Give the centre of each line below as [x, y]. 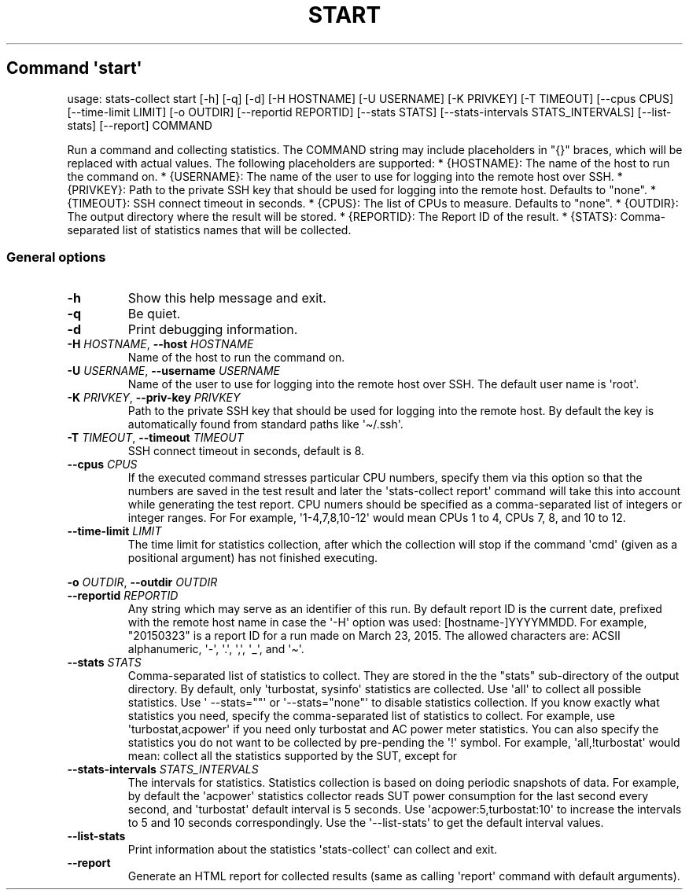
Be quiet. [154, 314]
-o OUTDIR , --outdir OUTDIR [142, 582]
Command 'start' [74, 68]
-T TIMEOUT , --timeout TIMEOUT [155, 438]
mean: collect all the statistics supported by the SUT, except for [293, 756]
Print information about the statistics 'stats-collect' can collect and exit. [313, 850]
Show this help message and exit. [227, 298]
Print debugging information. [213, 330]
